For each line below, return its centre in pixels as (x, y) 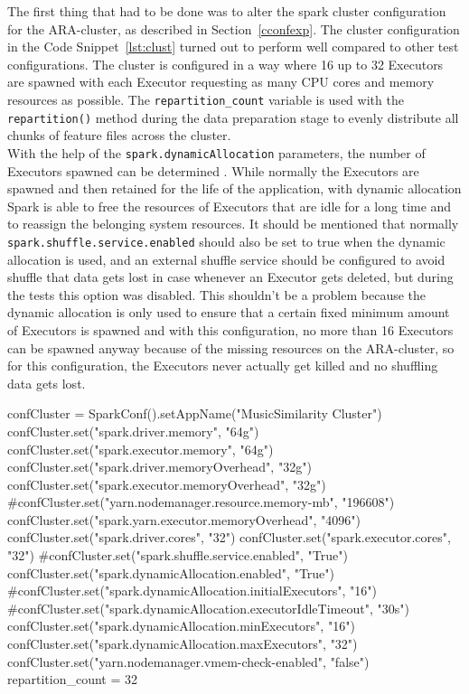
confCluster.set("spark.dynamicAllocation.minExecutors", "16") (181, 626)
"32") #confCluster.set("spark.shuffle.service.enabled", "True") (178, 555)
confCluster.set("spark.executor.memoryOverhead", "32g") (167, 484)
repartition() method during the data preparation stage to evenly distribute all (233, 117)
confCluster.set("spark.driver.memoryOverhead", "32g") (159, 467)
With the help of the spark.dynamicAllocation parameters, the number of (216, 152)
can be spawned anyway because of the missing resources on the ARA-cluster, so (231, 347)
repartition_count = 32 (72, 679)
